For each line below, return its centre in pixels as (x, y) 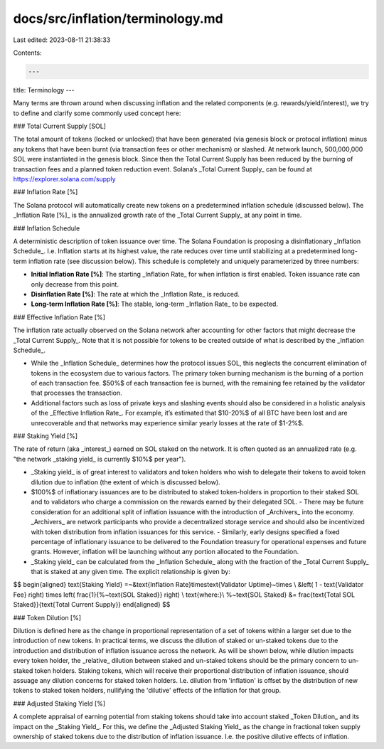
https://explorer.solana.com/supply (65, 179)
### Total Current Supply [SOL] (60, 126)
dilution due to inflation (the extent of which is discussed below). (126, 482)
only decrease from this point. (75, 284)
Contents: (27, 53)
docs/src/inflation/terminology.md (118, 18)
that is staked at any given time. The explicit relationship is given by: (130, 572)
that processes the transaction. (76, 393)
